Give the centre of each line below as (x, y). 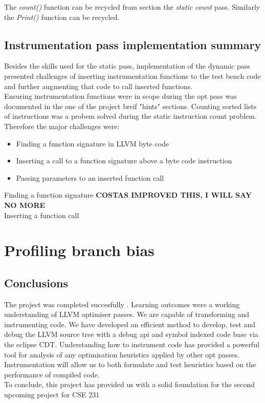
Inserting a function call (42, 215)
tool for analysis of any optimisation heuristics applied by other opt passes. (122, 354)
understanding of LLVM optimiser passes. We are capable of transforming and (127, 314)
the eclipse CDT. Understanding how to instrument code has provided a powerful (132, 344)
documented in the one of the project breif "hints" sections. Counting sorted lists (130, 106)
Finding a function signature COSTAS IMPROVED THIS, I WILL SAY (128, 195)
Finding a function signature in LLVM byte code (93, 143)
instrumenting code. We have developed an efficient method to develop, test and (130, 324)
